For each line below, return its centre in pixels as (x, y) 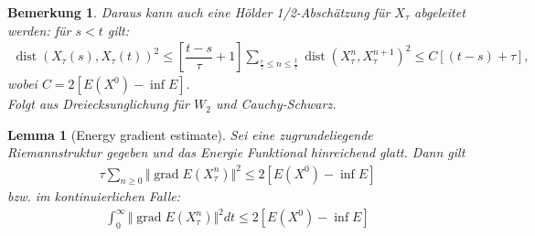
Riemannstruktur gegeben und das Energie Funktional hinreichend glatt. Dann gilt (236, 152)
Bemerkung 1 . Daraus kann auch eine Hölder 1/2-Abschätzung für (199, 12)
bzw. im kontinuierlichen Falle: (94, 196)
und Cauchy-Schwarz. (276, 104)
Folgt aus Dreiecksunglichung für (99, 104)
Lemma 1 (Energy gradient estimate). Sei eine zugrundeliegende (190, 134)
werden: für (39, 30)
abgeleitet (440, 12)
